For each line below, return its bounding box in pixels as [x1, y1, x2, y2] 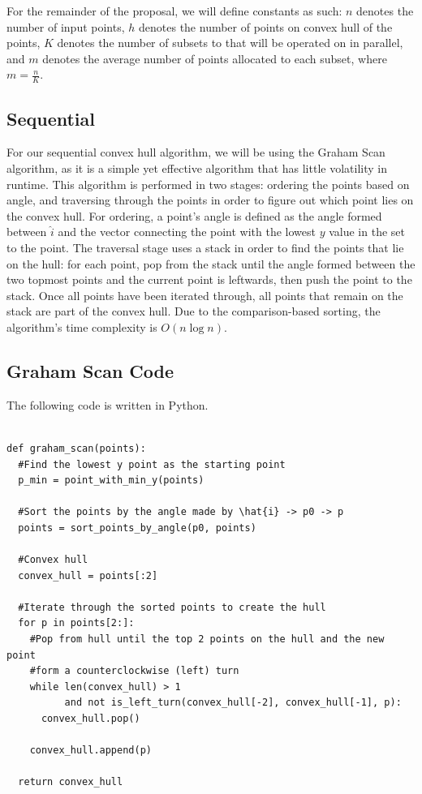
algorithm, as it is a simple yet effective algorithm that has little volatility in [6, 160, 387, 176]
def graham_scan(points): [6, 442, 146, 454]
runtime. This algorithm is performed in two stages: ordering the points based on [6, 175, 410, 192]
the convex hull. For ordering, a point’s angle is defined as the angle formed [6, 207, 382, 224]
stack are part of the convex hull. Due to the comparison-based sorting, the [6, 303, 381, 320]
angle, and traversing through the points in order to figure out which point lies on [6, 191, 414, 208]
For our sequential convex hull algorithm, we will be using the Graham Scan [6, 144, 385, 161]
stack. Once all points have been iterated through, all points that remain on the [6, 286, 403, 303]
